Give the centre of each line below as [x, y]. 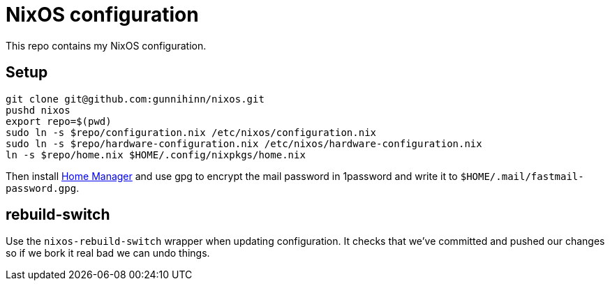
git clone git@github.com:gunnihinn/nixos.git [135, 99]
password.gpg [41, 188]
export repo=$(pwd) [59, 121]
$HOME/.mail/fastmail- [522, 176]
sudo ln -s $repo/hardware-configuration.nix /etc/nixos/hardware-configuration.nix [244, 143]
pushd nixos [38, 110]
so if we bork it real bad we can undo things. [108, 253]
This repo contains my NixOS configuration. [106, 45]
